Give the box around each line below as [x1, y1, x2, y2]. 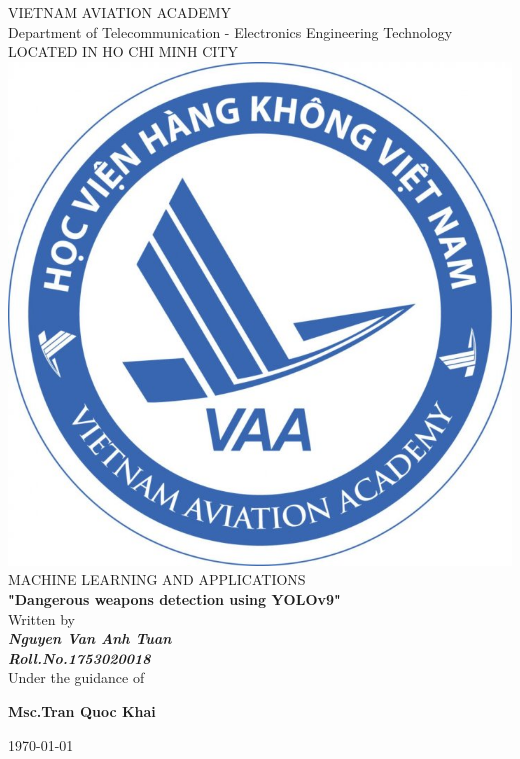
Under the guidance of [8, 667, 145, 688]
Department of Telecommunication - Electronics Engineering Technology [8, 21, 453, 42]
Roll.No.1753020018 [8, 647, 151, 668]
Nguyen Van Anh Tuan [8, 628, 172, 649]
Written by [8, 608, 75, 629]
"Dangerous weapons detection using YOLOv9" [8, 588, 341, 609]
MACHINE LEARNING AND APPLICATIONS [8, 569, 306, 590]
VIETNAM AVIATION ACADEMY [8, 2, 232, 22]
